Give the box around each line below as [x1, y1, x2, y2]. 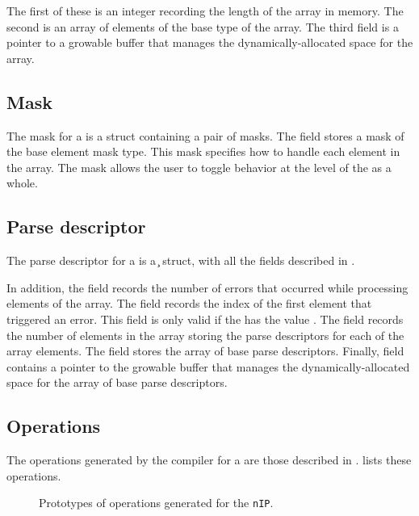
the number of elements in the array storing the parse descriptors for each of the [6, 326, 404, 343]
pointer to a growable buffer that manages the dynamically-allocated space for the [6, 34, 413, 51]
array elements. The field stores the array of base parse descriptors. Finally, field [6, 342, 404, 359]
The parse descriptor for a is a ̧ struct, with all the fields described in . [6, 252, 355, 269]
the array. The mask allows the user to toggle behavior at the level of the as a [6, 158, 392, 175]
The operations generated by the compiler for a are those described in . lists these [6, 451, 412, 468]
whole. [6, 174, 38, 191]
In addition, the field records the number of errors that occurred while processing [6, 279, 409, 296]
